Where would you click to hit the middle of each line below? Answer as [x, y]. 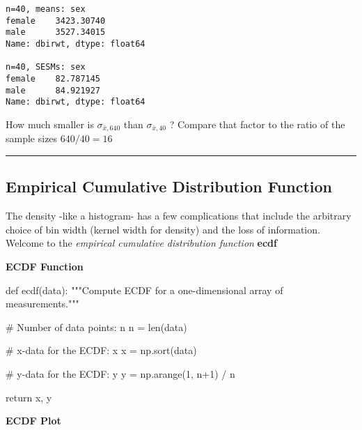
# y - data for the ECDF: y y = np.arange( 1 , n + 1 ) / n [120, 373]
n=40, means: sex [46, 9]
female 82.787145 [53, 78]
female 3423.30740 [56, 21]
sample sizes [32, 138]
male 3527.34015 [56, 32]
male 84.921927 [53, 90]
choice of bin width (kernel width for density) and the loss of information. [163, 229]
